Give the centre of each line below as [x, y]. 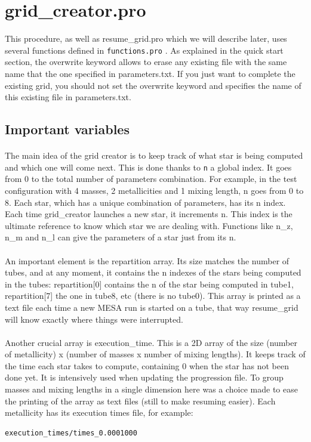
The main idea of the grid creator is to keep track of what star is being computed [154, 155]
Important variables [67, 129]
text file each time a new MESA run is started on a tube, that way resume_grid [152, 307]
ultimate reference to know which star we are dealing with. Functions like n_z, [149, 225]
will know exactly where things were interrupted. [94, 319]
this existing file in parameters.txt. [68, 97]
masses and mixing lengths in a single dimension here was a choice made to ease [151, 389]
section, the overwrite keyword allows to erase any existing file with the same [146, 62]
